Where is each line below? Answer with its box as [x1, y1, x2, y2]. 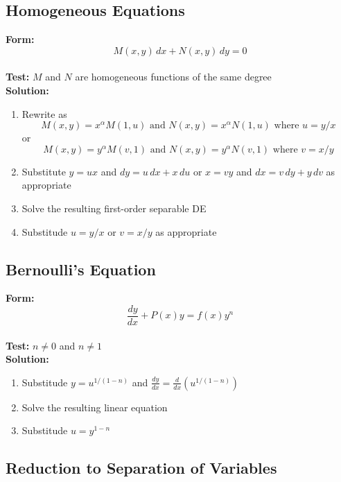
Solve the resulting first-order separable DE [21, 200, 207, 215]
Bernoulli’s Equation [6, 258, 156, 279]
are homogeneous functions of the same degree [75, 69, 272, 84]
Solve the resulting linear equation [21, 399, 168, 414]
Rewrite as [21, 106, 67, 121]
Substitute [21, 164, 66, 178]
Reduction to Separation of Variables [6, 457, 277, 479]
